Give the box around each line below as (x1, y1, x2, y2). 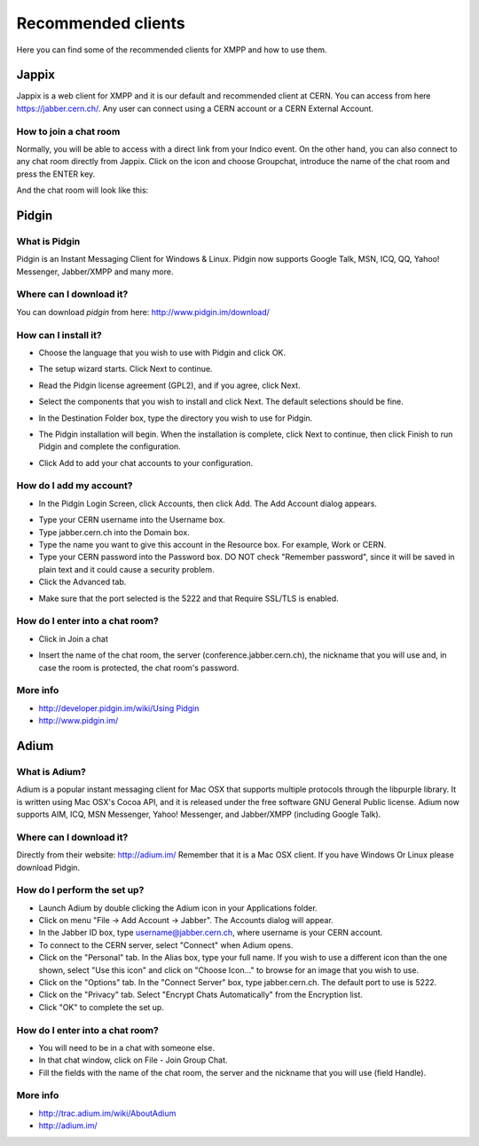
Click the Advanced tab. (38, 577, 127, 588)
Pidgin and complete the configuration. (38, 441, 181, 452)
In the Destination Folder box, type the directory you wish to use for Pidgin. (38, 413, 313, 423)
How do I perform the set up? (16, 884, 145, 897)
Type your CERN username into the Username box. (38, 515, 225, 526)
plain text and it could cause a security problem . (38, 564, 215, 574)
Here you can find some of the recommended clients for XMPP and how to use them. (16, 44, 327, 55)
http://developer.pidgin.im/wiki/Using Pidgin (38, 702, 200, 714)
